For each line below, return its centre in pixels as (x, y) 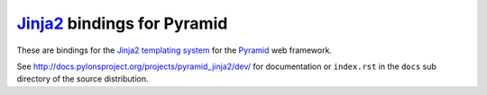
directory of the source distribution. (83, 79)
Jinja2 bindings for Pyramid (122, 23)
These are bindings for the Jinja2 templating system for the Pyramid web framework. (175, 50)
